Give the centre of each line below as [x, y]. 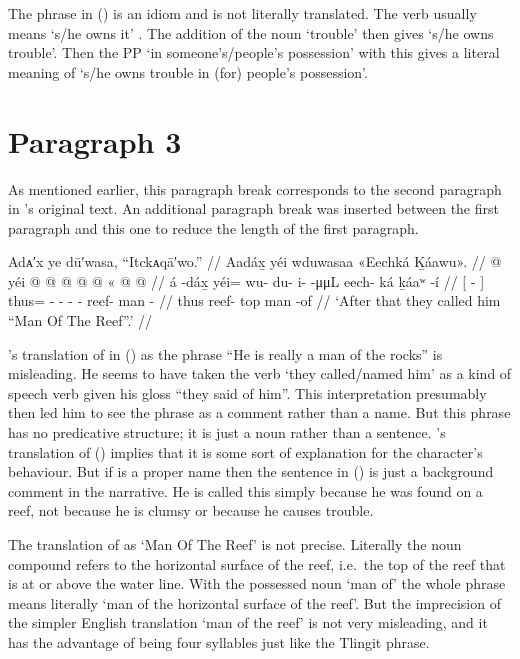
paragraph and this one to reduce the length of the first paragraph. [213, 227]
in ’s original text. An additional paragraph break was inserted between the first [253, 208]
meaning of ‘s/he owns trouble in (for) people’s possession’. [188, 71]
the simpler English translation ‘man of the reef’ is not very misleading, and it [248, 622]
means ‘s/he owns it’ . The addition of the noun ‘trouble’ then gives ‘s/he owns [251, 32]
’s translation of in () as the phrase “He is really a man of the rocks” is [225, 353]
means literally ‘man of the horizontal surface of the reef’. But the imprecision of [254, 602]
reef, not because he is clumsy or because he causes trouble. [191, 510]
